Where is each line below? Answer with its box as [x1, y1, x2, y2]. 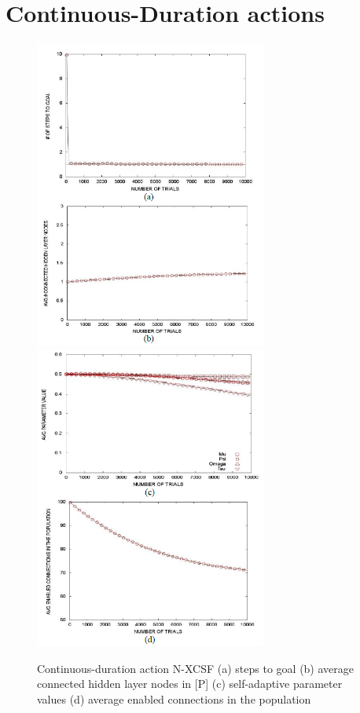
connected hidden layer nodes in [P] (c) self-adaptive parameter [37, 675, 343, 692]
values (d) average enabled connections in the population [37, 690, 311, 707]
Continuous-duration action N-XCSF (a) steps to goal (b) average [37, 660, 354, 676]
